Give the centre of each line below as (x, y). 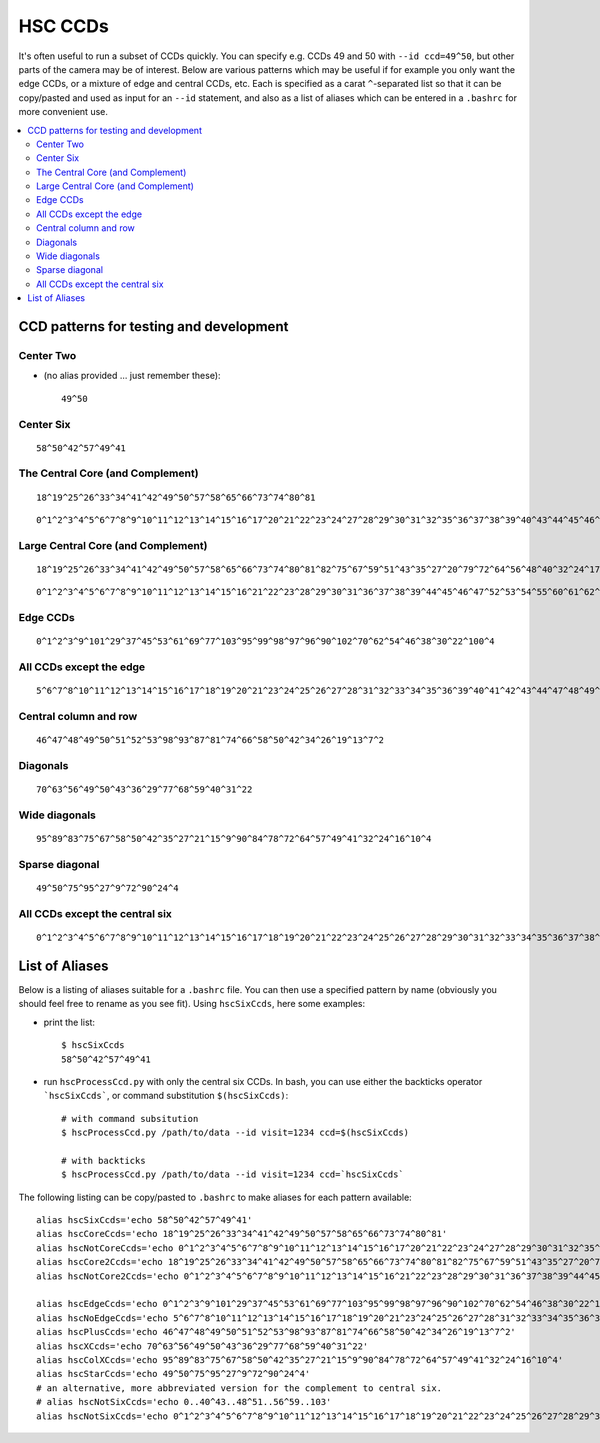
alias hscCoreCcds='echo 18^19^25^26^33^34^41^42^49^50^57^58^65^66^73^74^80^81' (242, 1234)
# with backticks (103, 1160)
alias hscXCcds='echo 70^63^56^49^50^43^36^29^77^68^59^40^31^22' (202, 1346)
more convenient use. (63, 112)
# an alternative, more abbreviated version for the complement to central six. (239, 1388)
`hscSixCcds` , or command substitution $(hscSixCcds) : (166, 1096)
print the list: (69, 1022)
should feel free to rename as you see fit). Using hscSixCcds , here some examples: (192, 1004)
